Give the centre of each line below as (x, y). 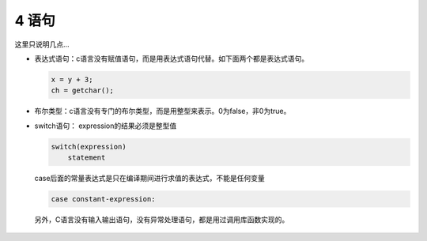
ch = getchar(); (83, 90)
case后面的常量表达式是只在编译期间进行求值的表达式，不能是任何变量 (149, 179)
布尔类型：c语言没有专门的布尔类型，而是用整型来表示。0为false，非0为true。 (162, 111)
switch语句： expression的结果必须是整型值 (106, 126)
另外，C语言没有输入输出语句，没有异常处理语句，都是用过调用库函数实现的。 (162, 220)
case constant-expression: (103, 199)
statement (87, 158)
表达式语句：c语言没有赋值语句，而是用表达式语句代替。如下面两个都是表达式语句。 (171, 58)
